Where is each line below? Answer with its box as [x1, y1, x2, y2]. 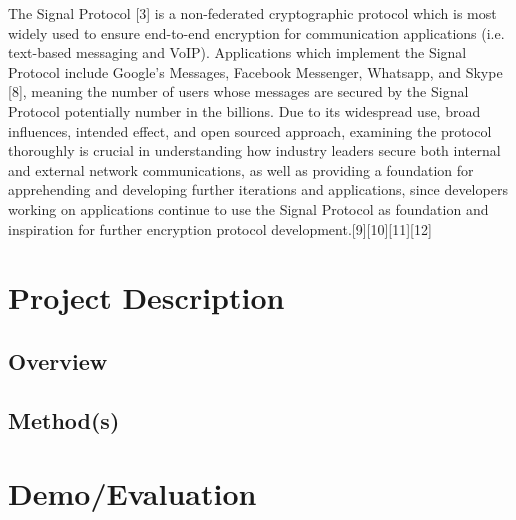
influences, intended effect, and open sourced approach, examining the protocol [8, 120, 492, 141]
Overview [8, 345, 108, 376]
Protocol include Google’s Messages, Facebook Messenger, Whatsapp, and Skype [8, 61, 503, 82]
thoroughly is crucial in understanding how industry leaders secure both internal [8, 140, 501, 161]
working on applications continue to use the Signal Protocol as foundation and [8, 198, 489, 219]
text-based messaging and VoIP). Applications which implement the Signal [8, 42, 467, 63]
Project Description [8, 277, 285, 318]
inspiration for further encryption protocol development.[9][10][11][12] [8, 218, 432, 239]
